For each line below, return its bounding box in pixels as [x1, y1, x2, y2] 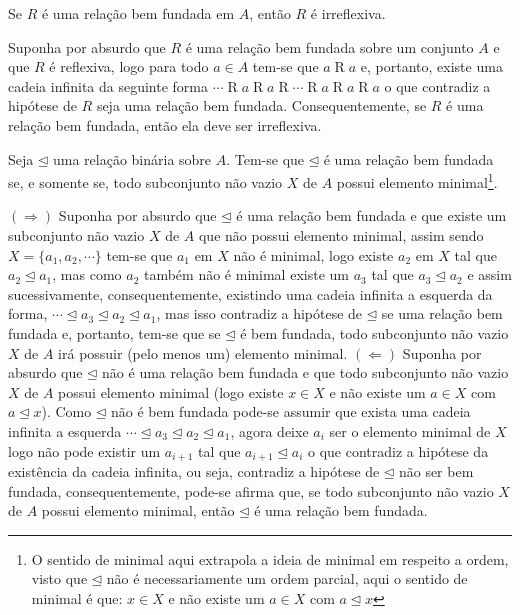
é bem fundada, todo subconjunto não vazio [240, 322, 509, 343]
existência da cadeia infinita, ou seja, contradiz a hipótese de [8, 460, 380, 481]
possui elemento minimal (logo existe [58, 381, 284, 402]
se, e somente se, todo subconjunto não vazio [8, 171, 283, 192]
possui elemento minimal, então [41, 500, 235, 521]
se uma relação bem [381, 303, 503, 324]
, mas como [52, 264, 122, 285]
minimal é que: [31, 587, 123, 608]
